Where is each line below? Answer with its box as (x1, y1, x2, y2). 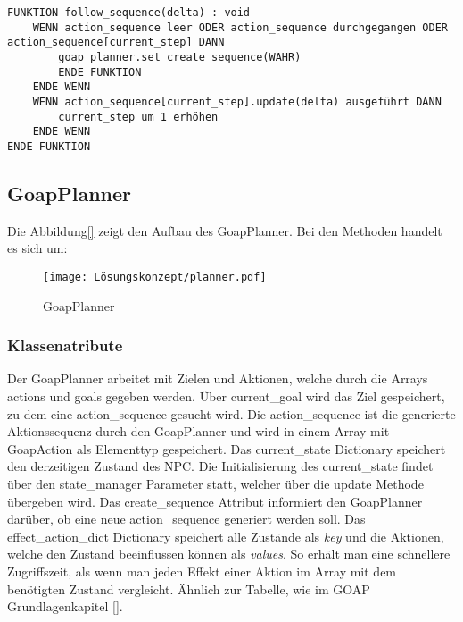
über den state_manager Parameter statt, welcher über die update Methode (7, 474, 424, 492)
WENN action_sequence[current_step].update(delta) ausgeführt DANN (32, 95, 442, 108)
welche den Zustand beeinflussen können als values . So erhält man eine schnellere (7, 544, 451, 563)
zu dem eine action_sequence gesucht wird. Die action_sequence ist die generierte (7, 404, 456, 423)
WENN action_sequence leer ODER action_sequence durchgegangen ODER (32, 21, 448, 34)
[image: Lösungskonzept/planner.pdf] (43, 270, 267, 283)
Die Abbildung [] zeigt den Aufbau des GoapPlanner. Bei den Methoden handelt (7, 221, 442, 240)
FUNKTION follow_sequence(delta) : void (7, 6, 251, 19)
